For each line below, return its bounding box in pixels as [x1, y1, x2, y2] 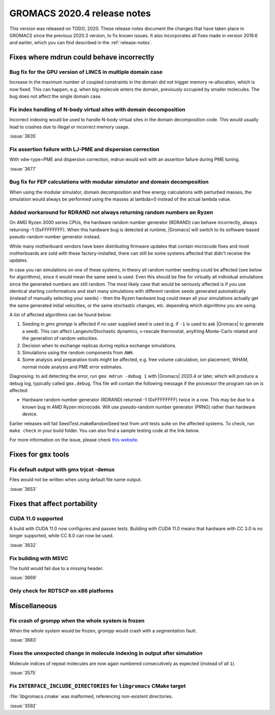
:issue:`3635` [9, 133, 37, 140]
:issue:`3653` [9, 486, 37, 492]
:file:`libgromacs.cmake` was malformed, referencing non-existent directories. [9, 693, 173, 700]
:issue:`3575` [9, 670, 37, 676]
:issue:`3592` [9, 703, 37, 709]
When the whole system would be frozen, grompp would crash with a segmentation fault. [9, 628, 197, 634]
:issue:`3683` [9, 637, 38, 643]
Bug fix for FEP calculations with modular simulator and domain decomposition [9, 178, 209, 185]
